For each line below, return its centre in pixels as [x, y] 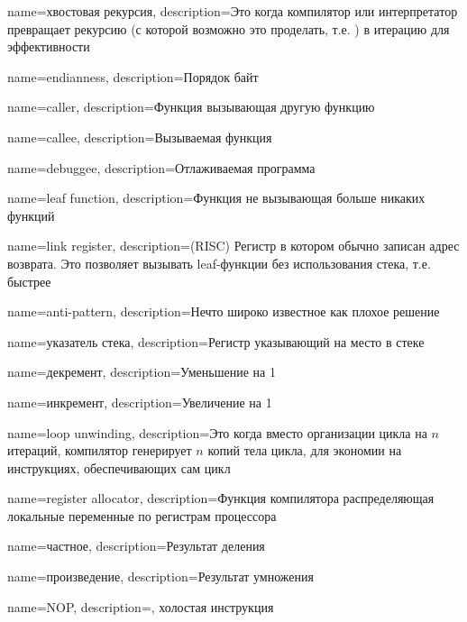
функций [31, 215]
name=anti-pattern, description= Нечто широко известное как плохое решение [224, 311]
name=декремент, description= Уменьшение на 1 [142, 372]
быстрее [29, 281]
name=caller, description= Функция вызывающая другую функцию [191, 107]
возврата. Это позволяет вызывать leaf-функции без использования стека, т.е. [219, 263]
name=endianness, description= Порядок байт [133, 76]
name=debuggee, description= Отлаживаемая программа [161, 167]
